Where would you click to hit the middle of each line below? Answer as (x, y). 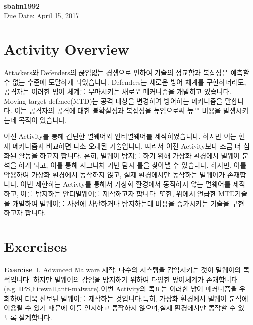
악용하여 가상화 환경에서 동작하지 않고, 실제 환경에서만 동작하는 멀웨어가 (115, 174)
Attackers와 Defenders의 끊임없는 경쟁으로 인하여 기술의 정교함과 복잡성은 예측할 (127, 72)
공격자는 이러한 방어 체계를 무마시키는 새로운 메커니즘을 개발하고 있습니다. (118, 91)
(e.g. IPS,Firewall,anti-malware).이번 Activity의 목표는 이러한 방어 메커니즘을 (120, 289)
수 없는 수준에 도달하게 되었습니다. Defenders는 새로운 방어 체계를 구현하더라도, (125, 82)
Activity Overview (67, 48)
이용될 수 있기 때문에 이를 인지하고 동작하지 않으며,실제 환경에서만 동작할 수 (120, 308)
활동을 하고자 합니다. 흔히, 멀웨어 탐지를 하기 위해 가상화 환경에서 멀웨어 (129, 155)
